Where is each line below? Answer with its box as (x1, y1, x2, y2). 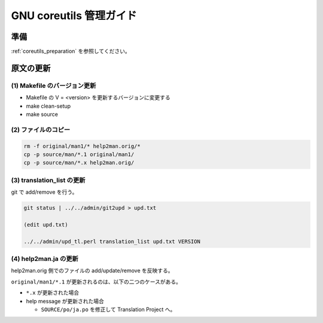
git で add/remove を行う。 (11, 188, 78, 196)
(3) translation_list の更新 (11, 176, 86, 184)
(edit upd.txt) (23, 221, 68, 228)
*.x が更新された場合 (26, 289, 80, 296)
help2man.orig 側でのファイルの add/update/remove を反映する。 (11, 267, 173, 275)
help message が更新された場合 (26, 297, 105, 304)
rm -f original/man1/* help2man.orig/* (23, 142, 141, 150)
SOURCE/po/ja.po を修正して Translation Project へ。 (41, 306, 176, 313)
